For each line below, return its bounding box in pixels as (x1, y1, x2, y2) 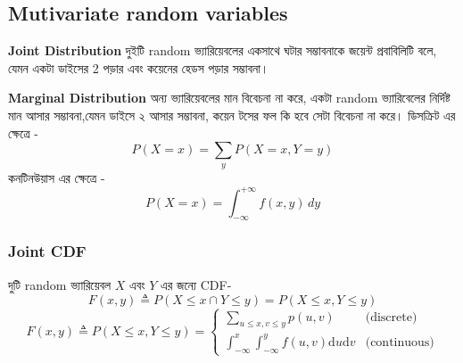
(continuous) (365, 335, 434, 349)
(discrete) (365, 310, 418, 324)
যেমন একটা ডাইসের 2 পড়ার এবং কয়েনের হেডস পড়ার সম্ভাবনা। (8, 58, 269, 77)
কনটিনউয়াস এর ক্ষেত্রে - (8, 168, 105, 186)
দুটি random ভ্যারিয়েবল (8, 275, 112, 293)
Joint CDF (8, 240, 87, 262)
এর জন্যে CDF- (161, 275, 232, 293)
